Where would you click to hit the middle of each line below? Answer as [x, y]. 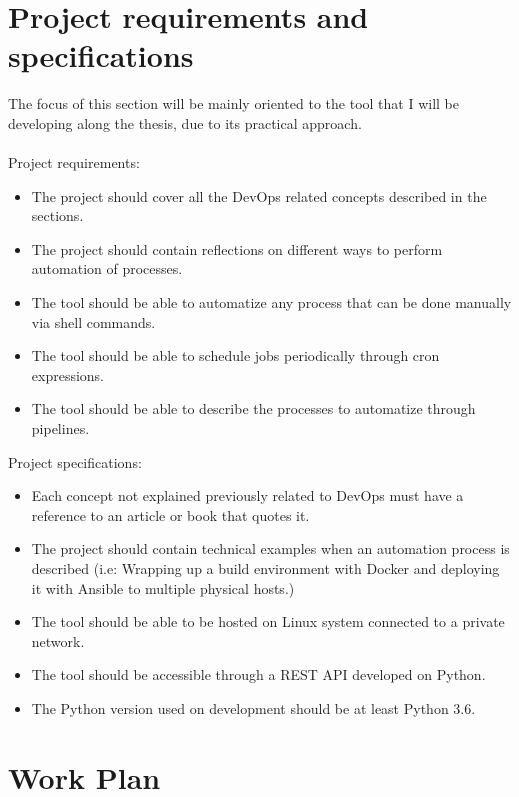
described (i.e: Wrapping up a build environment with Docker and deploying [265, 568]
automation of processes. [107, 268]
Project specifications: [75, 461]
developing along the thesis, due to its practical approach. [185, 122]
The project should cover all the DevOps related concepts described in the [259, 195]
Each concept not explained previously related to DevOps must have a [247, 495]
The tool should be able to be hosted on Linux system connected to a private [268, 621]
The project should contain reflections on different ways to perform [237, 248]
